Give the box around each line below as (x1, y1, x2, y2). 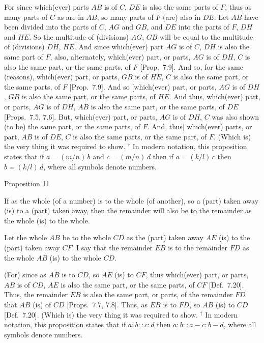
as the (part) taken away (126, 232, 203, 243)
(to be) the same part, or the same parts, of (4, 121, 140, 132)
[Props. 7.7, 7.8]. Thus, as (67, 299, 148, 310)
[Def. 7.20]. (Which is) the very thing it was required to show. (4, 309, 198, 320)
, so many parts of (97, 11, 154, 22)
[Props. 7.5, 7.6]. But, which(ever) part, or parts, (4, 111, 157, 122)
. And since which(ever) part (74, 41, 164, 52)
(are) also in (163, 11, 201, 22)
